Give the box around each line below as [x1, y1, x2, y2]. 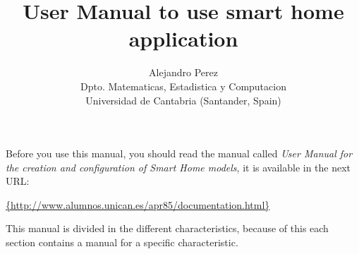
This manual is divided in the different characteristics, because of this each [6, 221, 329, 236]
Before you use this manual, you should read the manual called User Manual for [6, 146, 353, 161]
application [128, 24, 238, 53]
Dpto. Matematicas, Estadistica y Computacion [80, 78, 286, 93]
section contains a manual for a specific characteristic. [6, 235, 238, 250]
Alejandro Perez [149, 65, 218, 80]
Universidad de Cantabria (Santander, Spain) [85, 92, 281, 107]
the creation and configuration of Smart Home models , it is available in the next [6, 159, 351, 174]
